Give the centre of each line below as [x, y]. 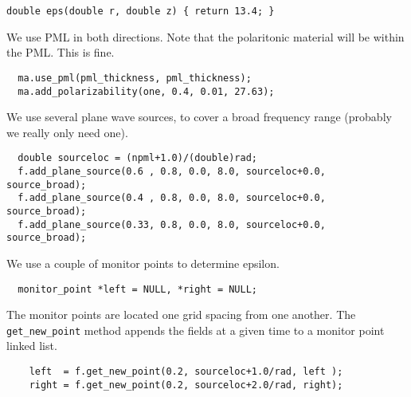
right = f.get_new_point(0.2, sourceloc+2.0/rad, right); [186, 385]
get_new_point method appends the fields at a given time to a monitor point [196, 330]
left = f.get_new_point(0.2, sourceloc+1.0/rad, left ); [186, 372]
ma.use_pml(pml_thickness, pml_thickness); [135, 78]
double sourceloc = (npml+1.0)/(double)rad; [137, 158]
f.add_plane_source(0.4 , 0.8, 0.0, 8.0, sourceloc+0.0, [172, 198]
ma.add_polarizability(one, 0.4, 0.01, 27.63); [146, 91]
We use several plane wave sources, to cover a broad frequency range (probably [199, 117]
